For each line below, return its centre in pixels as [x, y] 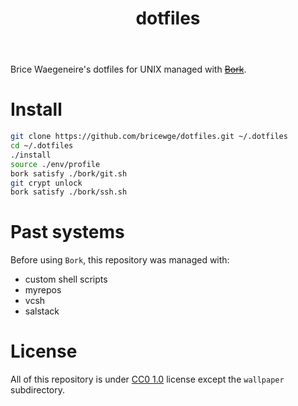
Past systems [67, 232]
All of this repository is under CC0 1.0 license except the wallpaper [147, 379]
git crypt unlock [46, 183]
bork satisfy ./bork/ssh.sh [69, 192]
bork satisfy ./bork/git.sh [69, 173]
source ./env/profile [55, 164]
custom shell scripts [66, 279]
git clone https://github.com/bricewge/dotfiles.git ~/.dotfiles [149, 137]
